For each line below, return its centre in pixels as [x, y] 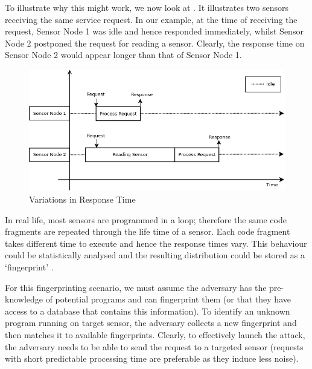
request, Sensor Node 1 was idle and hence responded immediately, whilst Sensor [154, 31]
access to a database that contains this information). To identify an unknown [148, 311]
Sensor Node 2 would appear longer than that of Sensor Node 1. [123, 55]
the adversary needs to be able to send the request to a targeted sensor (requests [154, 346]
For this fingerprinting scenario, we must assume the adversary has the [136, 287]
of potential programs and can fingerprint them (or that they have [168, 299]
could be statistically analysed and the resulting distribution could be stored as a [155, 255]
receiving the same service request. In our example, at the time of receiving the [151, 19]
